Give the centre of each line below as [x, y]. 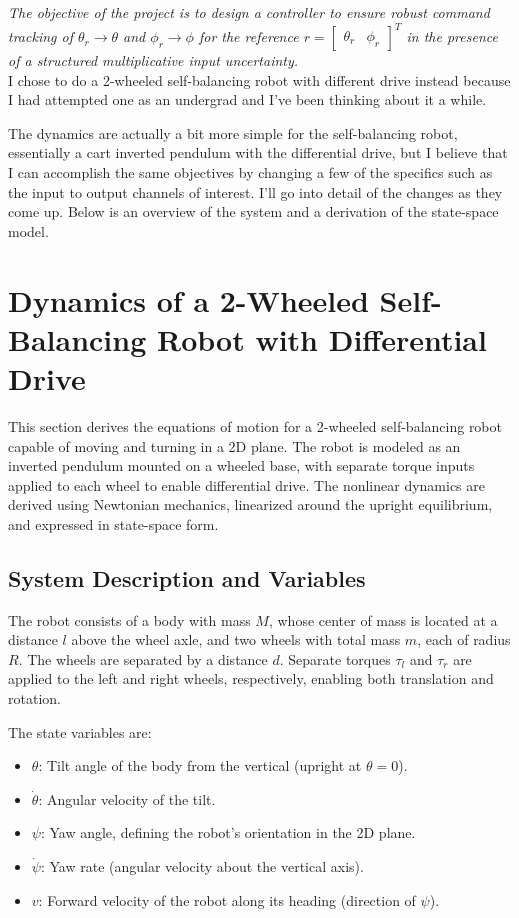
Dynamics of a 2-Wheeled [188, 299]
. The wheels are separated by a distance [143, 658]
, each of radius [464, 639]
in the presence [452, 36]
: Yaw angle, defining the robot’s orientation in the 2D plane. [228, 832]
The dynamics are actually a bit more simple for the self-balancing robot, [233, 132]
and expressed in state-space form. [113, 523]
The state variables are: [80, 731]
